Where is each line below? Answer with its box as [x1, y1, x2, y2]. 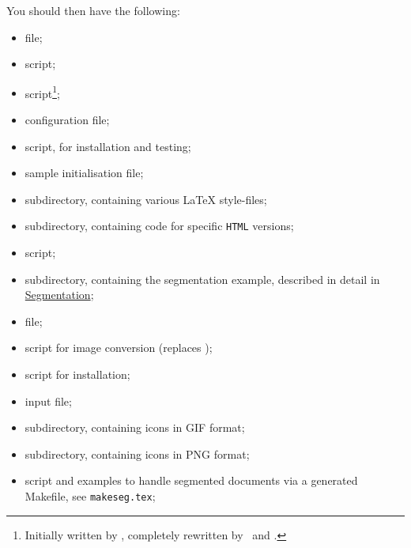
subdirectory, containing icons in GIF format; [25, 419, 245, 436]
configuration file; [25, 111, 110, 128]
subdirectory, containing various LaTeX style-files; [25, 191, 267, 207]
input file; [25, 392, 72, 409]
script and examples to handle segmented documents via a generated [25, 472, 358, 489]
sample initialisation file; [25, 164, 144, 181]
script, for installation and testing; [25, 138, 191, 154]
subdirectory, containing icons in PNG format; [25, 445, 250, 462]
